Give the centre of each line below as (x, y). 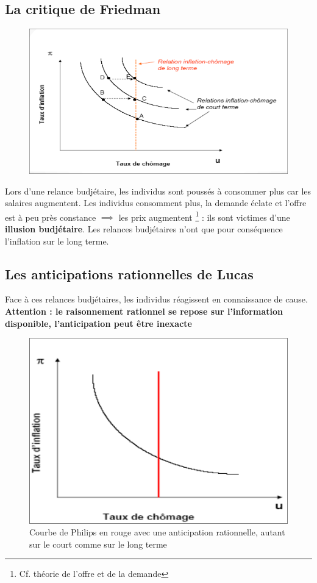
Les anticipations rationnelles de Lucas (129, 274)
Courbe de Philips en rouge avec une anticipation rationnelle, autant (157, 532)
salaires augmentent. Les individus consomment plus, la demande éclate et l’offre (156, 203)
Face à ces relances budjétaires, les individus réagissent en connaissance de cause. (156, 299)
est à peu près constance (51, 217)
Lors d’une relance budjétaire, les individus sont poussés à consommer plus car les (158, 191)
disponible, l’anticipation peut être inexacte (98, 323)
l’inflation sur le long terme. (57, 241)
